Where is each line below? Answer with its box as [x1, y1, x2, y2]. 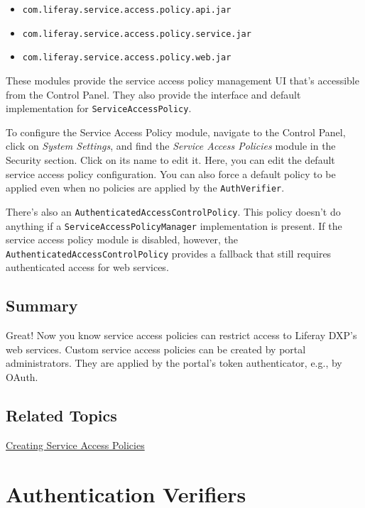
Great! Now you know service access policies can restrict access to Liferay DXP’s [6, 328, 357, 343]
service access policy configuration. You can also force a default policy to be [6, 166, 336, 181]
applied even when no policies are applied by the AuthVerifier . [6, 180, 285, 195]
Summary [6, 294, 78, 316]
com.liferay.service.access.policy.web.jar [22, 53, 231, 63]
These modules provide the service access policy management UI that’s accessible [6, 72, 359, 87]
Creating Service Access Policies [6, 437, 145, 452]
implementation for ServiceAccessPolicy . [6, 101, 192, 116]
